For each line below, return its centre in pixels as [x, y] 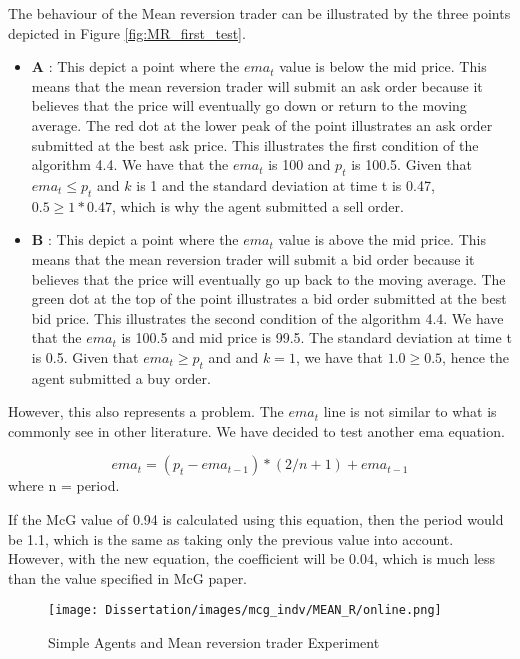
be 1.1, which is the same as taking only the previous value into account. [231, 538]
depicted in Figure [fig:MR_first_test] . [127, 32]
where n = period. [64, 485]
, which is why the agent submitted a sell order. [257, 205]
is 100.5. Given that [411, 164]
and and [233, 356]
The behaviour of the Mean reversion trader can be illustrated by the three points [259, 13]
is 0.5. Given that [85, 356]
